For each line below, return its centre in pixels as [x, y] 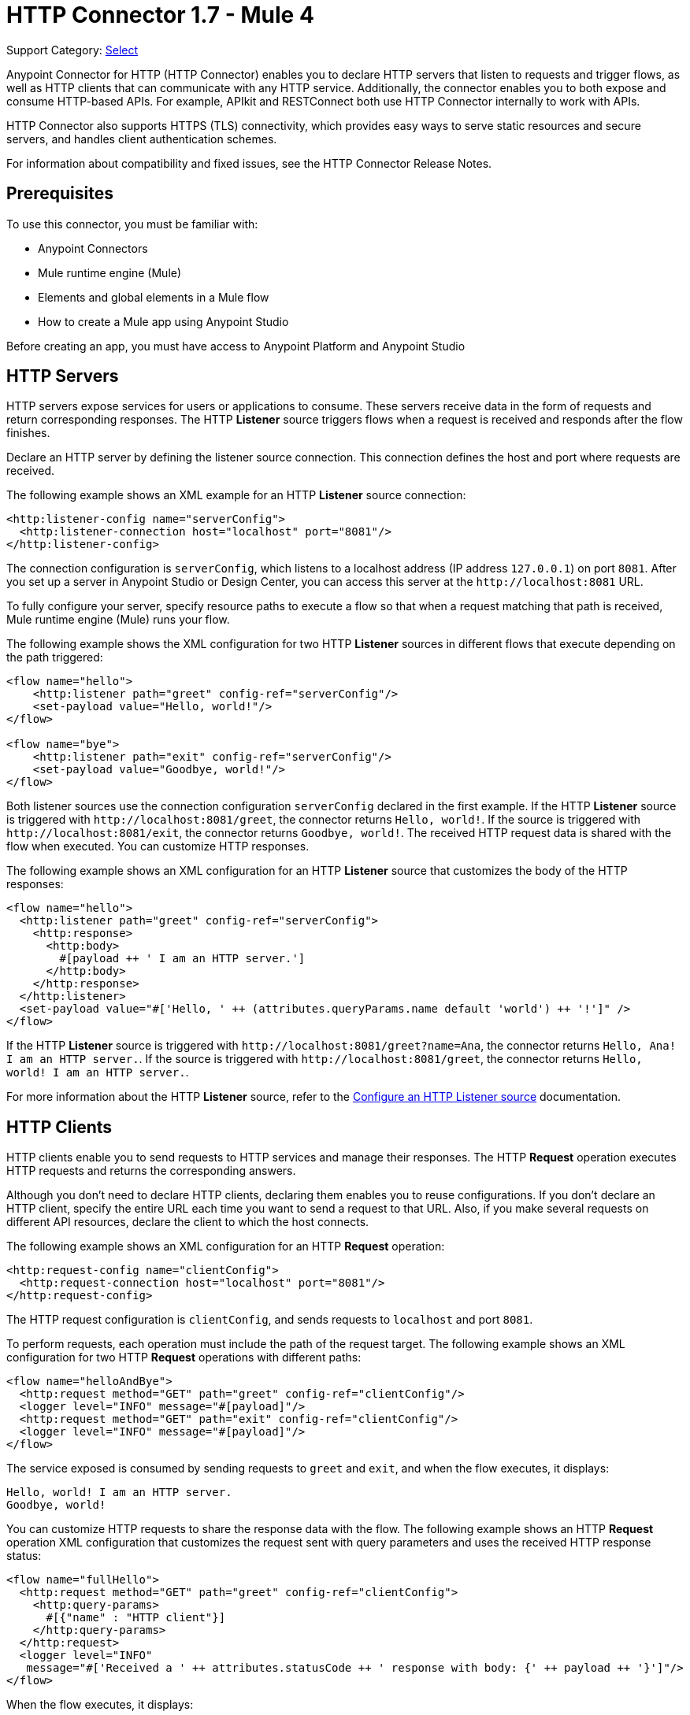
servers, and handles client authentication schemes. [142, 139]
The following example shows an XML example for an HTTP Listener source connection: [236, 495]
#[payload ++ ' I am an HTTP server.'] [182, 959]
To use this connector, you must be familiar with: [132, 224]
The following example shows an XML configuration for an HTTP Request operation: [226, 1246]
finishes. [28, 433]
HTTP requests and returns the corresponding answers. [151, 1171]
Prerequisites [60, 194]
